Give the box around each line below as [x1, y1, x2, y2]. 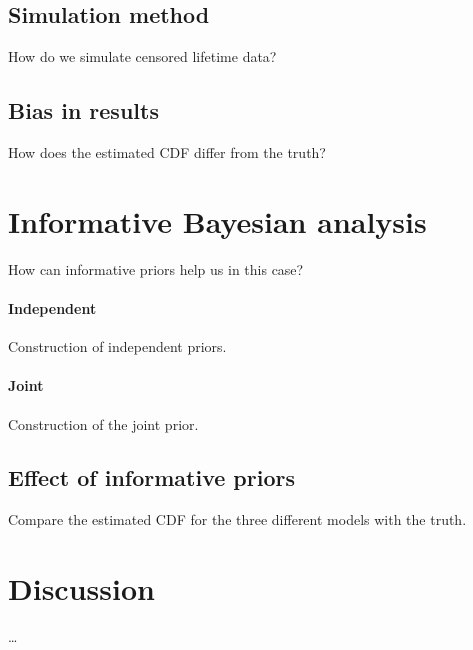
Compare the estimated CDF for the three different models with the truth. [8, 509, 467, 530]
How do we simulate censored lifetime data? [8, 46, 277, 67]
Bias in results [8, 95, 159, 126]
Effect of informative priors [8, 462, 295, 493]
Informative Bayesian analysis [8, 200, 427, 241]
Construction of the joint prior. [8, 413, 199, 434]
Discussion [8, 568, 155, 609]
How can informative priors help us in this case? [8, 258, 304, 279]
